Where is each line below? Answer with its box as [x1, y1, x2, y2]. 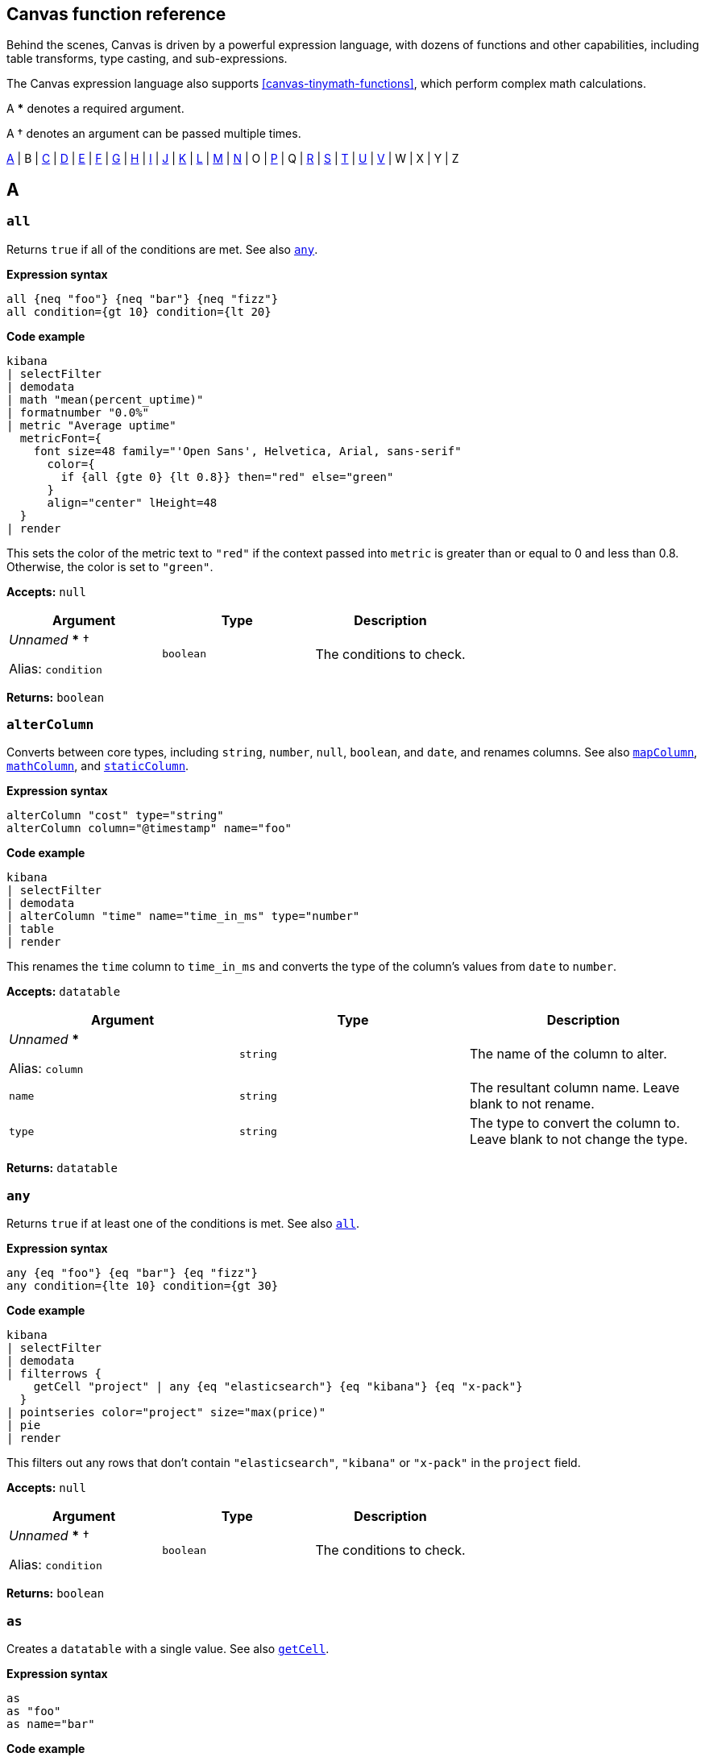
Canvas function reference [6, 4, 226, 24]
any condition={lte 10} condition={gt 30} [6, 1279, 279, 1293]
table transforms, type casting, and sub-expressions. [6, 52, 288, 66]
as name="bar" [6, 1717, 95, 1730]
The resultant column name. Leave [469, 1079, 680, 1096]
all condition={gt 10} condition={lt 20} [6, 305, 272, 318]
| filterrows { [6, 1367, 102, 1381]
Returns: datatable [6, 1161, 118, 1175]
